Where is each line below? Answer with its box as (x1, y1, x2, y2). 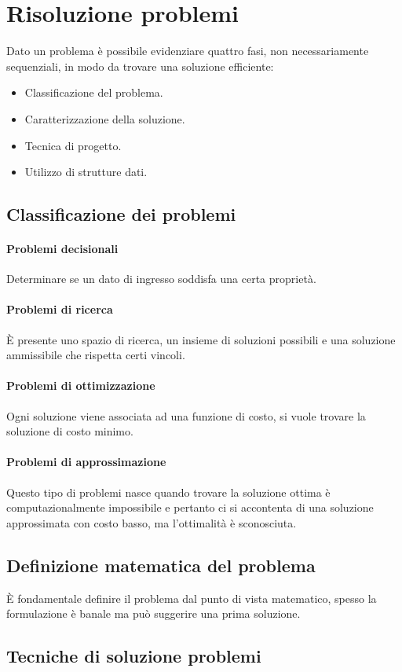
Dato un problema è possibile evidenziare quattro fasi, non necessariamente (6, 42, 369, 59)
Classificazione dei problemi (6, 202, 236, 226)
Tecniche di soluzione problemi (6, 644, 261, 668)
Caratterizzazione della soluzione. (24, 110, 185, 127)
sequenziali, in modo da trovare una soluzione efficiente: (6, 57, 274, 74)
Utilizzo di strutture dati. (24, 163, 148, 180)
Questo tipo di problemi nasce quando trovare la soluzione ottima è (6, 483, 331, 500)
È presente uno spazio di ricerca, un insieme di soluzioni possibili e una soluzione (6, 331, 396, 347)
